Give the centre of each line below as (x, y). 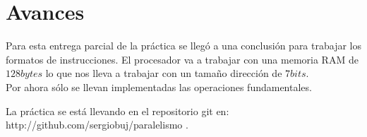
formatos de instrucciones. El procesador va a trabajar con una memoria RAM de (182, 59)
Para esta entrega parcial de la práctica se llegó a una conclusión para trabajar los (183, 46)
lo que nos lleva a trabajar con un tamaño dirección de (164, 73)
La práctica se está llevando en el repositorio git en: (118, 111)
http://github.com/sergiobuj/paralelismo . (97, 125)
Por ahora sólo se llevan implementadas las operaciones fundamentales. (159, 87)
